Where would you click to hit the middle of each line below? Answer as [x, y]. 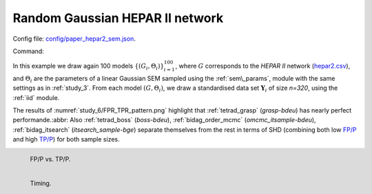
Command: [28, 51]
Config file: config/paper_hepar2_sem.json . [74, 39]
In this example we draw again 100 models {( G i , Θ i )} [89, 67]
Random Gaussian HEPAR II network [118, 18]
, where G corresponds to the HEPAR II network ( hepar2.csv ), [263, 66]
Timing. [41, 184]
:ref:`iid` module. [36, 97]
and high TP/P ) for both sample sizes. [66, 139]
